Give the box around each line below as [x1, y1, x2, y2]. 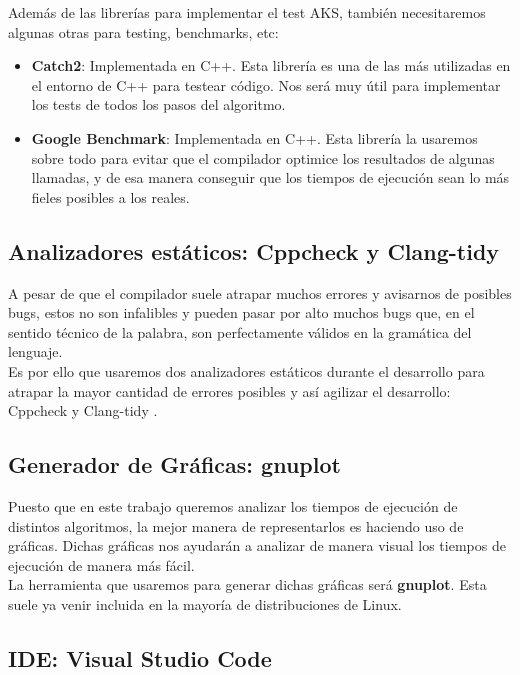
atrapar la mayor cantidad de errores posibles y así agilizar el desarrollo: [8, 380, 451, 401]
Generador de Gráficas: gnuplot [8, 449, 341, 480]
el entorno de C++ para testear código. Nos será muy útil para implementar [31, 74, 501, 95]
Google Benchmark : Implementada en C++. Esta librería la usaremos [31, 127, 478, 148]
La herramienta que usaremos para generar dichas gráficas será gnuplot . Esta [8, 574, 487, 595]
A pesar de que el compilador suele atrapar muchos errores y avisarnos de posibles [8, 282, 512, 303]
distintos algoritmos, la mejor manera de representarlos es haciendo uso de [8, 515, 464, 536]
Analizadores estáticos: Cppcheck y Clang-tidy [8, 235, 500, 266]
